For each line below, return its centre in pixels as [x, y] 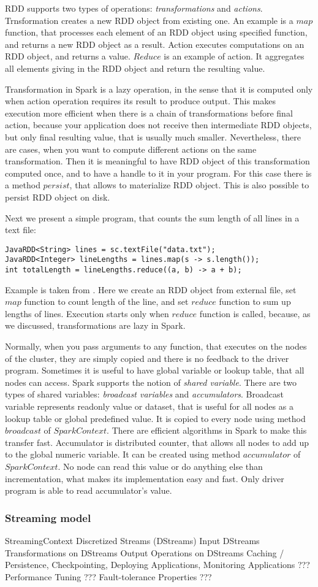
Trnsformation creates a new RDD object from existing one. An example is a [149, 20]
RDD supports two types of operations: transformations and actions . [134, 8]
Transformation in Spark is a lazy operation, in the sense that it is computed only [159, 89]
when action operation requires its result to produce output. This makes [140, 101]
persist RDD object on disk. [58, 197]
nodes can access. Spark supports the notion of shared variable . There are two [151, 382]
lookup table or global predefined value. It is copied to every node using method [155, 418]
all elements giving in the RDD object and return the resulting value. [135, 68]
